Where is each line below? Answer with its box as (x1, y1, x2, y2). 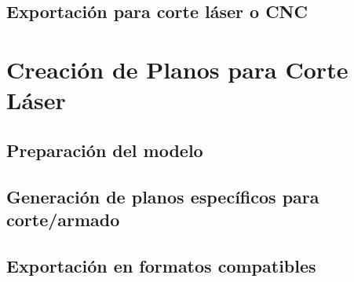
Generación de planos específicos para (6, 184, 319, 208)
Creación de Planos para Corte (6, 53, 349, 85)
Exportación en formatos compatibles (6, 253, 316, 277)
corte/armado (6, 207, 120, 231)
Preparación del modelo (6, 137, 203, 162)
